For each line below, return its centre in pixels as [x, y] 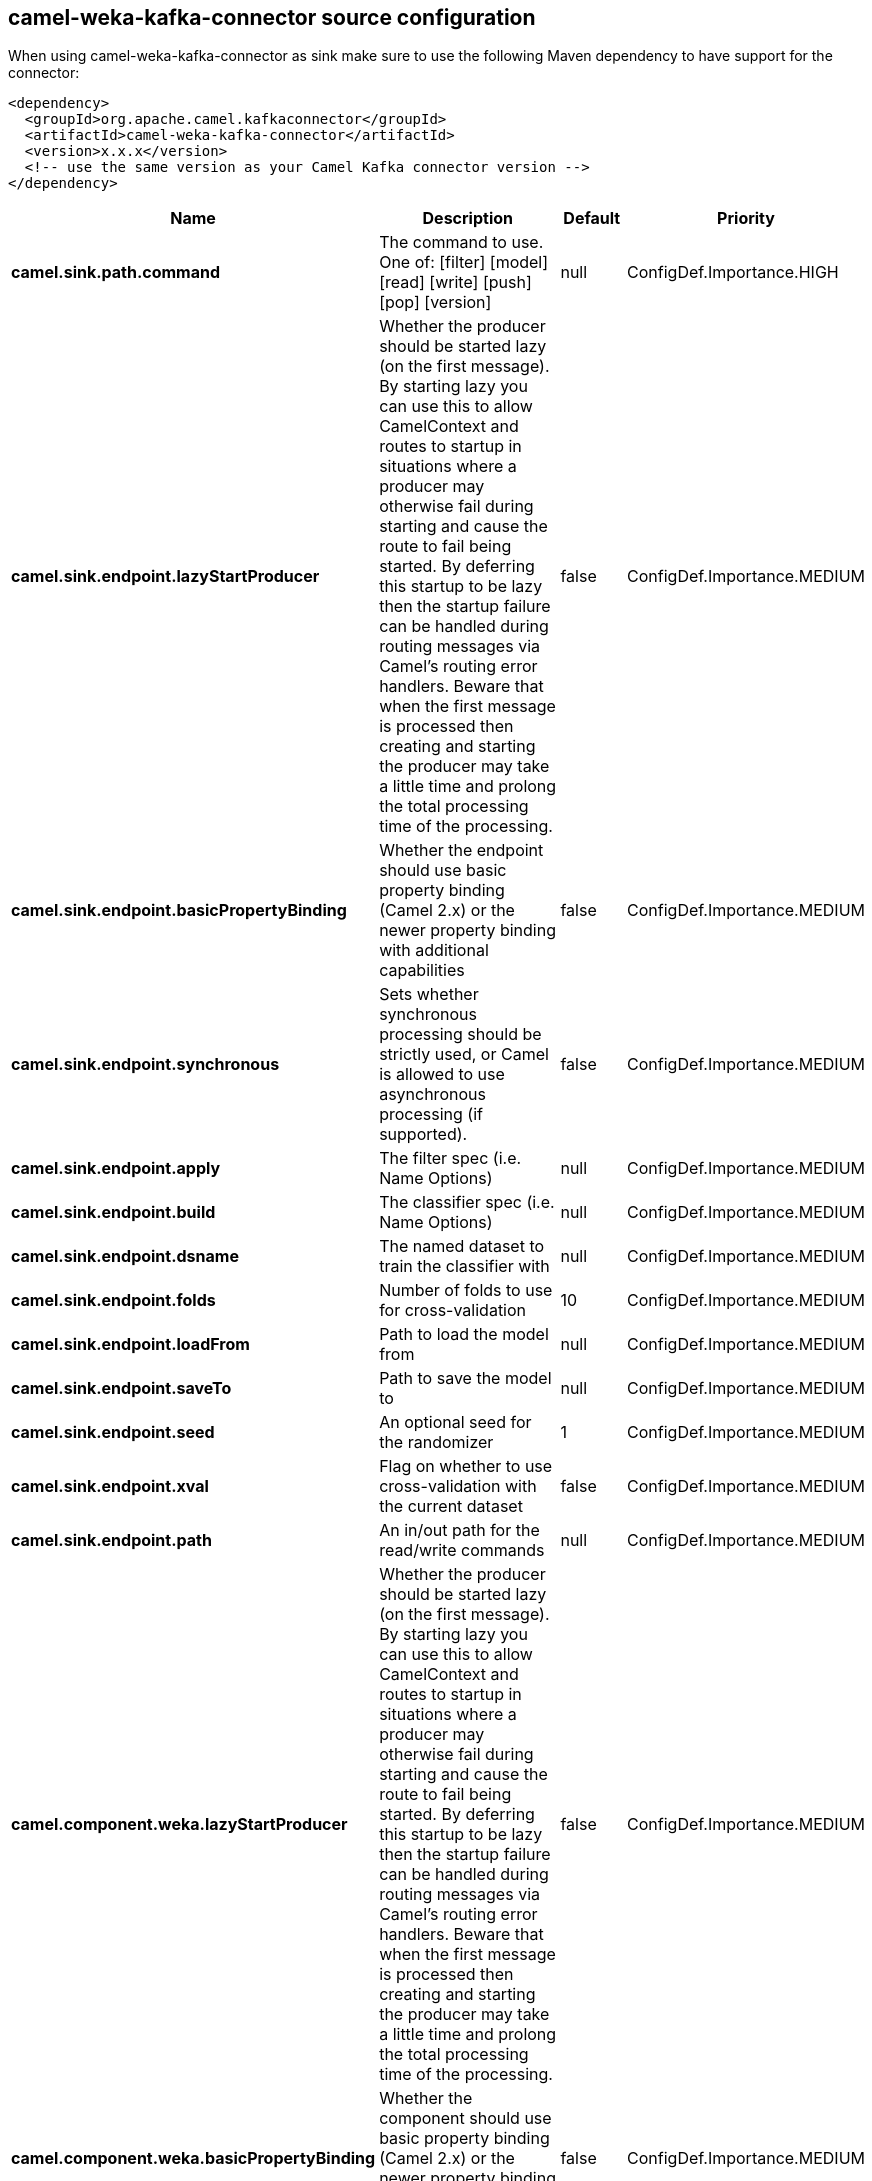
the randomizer [436, 1442]
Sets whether [429, 994]
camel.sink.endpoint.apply [116, 1168]
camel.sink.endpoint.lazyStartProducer [165, 576]
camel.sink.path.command [116, 272]
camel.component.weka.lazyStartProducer [179, 1824]
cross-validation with [458, 1486]
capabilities [422, 970]
